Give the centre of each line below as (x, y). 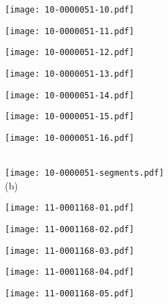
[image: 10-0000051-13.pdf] (70, 74)
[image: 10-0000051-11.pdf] (70, 31)
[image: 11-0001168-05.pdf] (70, 294)
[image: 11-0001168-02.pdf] (70, 230)
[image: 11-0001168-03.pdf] (70, 251)
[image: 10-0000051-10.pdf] (70, 10)
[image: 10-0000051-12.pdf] (70, 53)
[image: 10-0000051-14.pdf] (70, 95)
